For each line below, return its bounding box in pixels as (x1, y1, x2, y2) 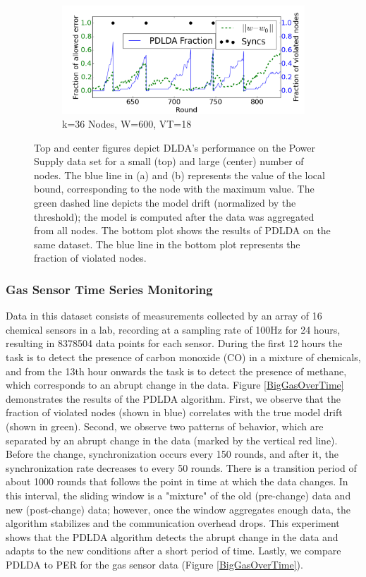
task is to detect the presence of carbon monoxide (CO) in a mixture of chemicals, (6, 350, 361, 365)
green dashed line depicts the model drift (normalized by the (34, 195, 296, 210)
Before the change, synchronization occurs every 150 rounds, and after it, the (6, 447, 338, 461)
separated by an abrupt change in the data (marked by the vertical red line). (6, 432, 338, 447)
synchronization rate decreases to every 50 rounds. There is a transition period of (6, 460, 357, 475)
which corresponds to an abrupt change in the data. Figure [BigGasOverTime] (6, 377, 344, 392)
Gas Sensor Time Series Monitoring (6, 280, 213, 298)
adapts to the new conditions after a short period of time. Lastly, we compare (6, 543, 341, 558)
